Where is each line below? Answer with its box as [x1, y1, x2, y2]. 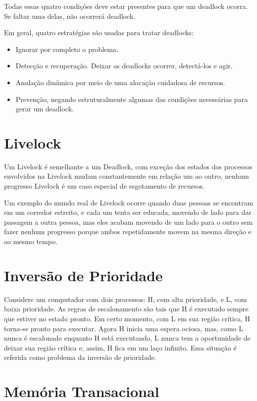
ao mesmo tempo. [4, 236, 57, 247]
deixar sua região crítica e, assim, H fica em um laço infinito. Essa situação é [4, 342, 237, 352]
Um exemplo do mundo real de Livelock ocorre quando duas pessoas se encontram [4, 197, 254, 207]
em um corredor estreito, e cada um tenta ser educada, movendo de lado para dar [4, 207, 252, 217]
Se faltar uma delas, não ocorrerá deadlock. [4, 10, 136, 21]
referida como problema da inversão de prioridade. [4, 352, 156, 362]
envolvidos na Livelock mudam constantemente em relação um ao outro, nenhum [4, 171, 249, 181]
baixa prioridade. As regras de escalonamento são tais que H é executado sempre [4, 303, 249, 314]
